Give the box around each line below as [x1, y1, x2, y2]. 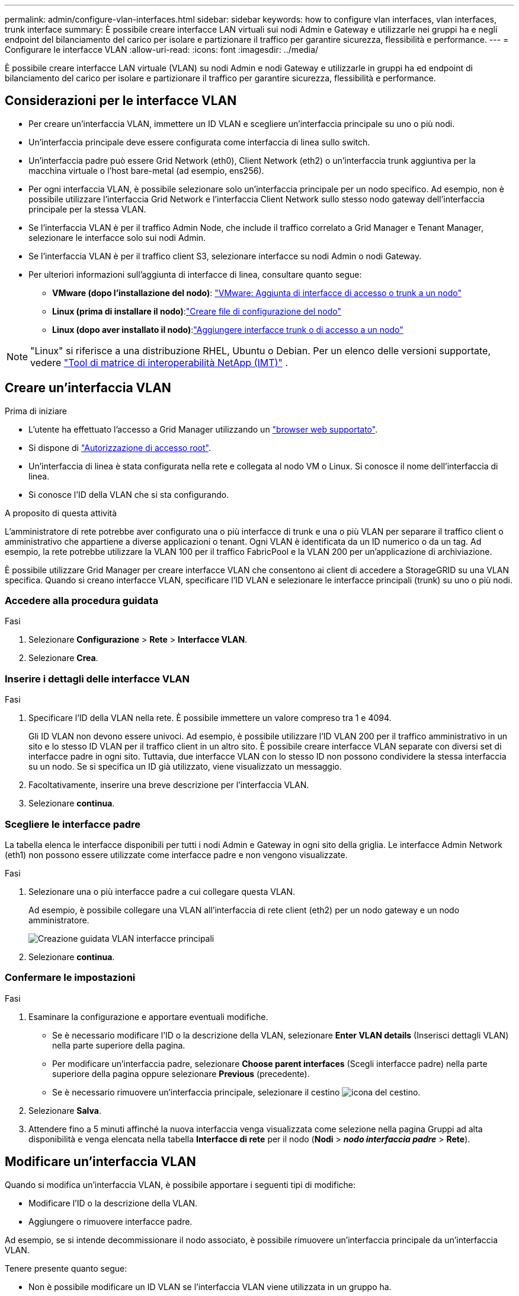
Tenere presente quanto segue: [5, 1263, 127, 1273]
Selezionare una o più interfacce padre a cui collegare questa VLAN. [28, 886, 296, 897]
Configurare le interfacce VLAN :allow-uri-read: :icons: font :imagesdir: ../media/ [5, 45, 319, 55]
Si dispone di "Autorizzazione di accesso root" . [28, 442, 211, 453]
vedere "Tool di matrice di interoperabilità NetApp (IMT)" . [30, 356, 288, 369]
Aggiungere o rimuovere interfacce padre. [28, 1216, 193, 1227]
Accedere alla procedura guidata [5, 595, 159, 607]
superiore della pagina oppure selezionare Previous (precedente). [52, 1068, 310, 1079]
